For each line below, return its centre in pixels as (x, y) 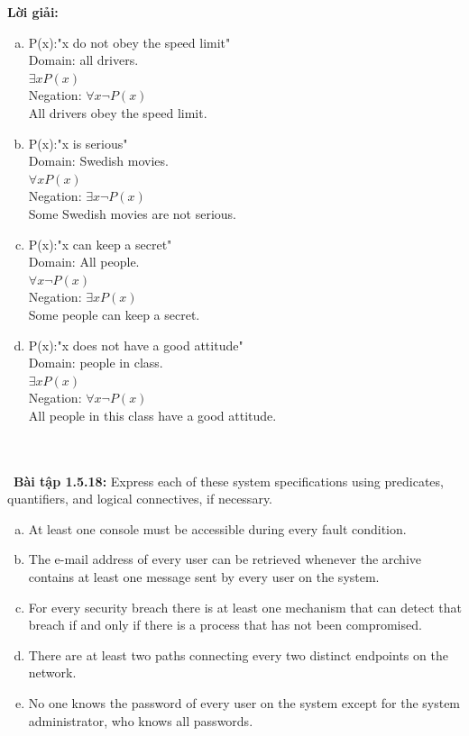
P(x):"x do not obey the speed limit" (129, 42)
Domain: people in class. (96, 363)
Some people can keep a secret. (114, 314)
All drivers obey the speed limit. (118, 112)
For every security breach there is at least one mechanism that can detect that (245, 607)
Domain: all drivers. (83, 60)
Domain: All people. (84, 262)
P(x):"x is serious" (78, 143)
